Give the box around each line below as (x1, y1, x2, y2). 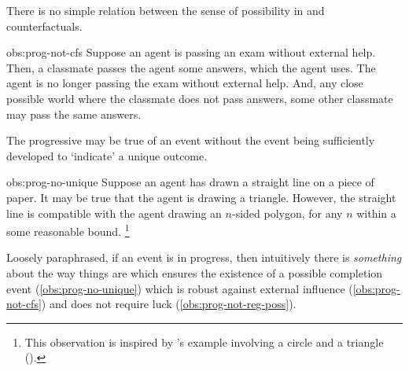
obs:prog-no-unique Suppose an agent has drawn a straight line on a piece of (6, 174, 374, 190)
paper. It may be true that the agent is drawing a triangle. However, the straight (6, 189, 396, 205)
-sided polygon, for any (231, 204, 343, 221)
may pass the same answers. (6, 105, 142, 122)
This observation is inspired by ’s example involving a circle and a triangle (24, 333, 384, 350)
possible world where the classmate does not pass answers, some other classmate (6, 90, 393, 106)
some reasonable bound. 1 (6, 221, 130, 239)
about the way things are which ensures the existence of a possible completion (6, 264, 383, 281)
